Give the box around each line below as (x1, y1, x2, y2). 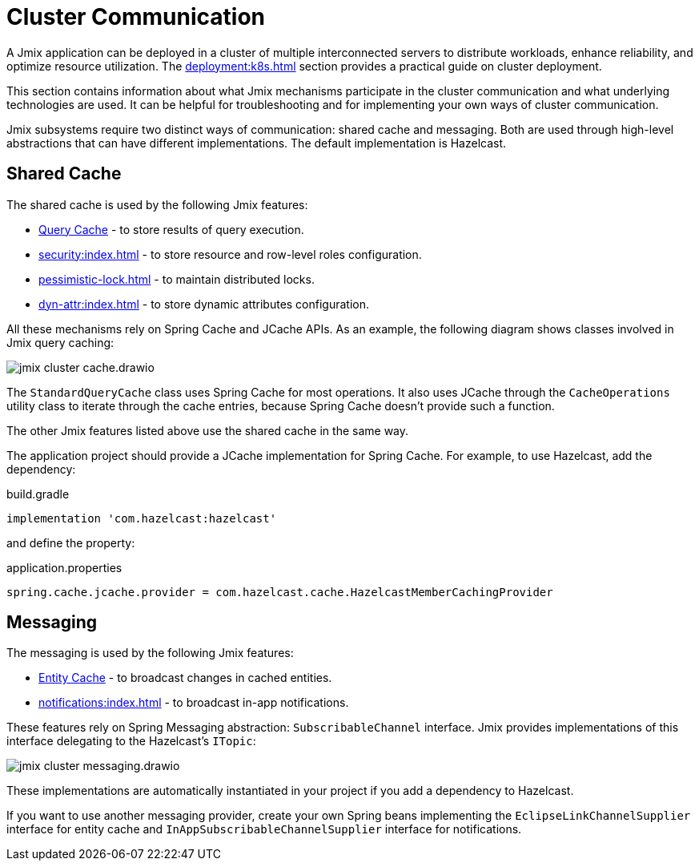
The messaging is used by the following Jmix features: (6, 646, 294, 660)
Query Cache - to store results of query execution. (38, 222, 304, 236)
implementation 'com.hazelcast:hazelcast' (6, 511, 277, 525)
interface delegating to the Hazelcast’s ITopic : (6, 734, 256, 748)
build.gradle (6, 486, 70, 501)
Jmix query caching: (6, 335, 114, 349)
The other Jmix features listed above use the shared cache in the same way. (6, 423, 409, 438)
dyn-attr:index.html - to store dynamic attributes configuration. (38, 296, 370, 311)
